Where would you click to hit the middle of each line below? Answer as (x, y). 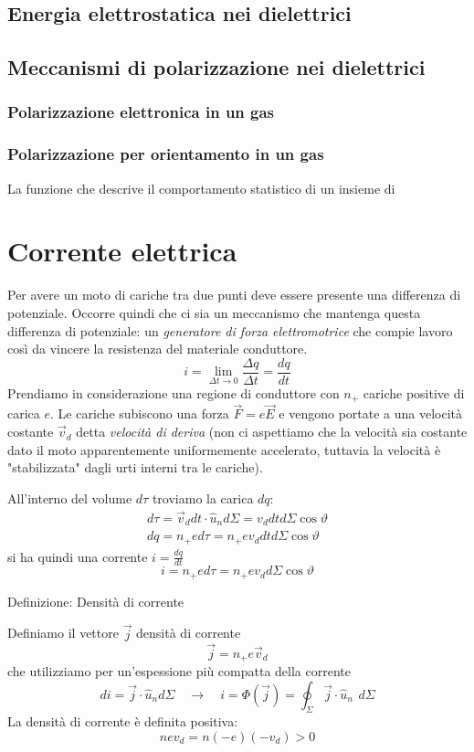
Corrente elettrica (122, 251)
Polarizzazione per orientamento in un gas (166, 154)
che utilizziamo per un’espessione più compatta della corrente (179, 670)
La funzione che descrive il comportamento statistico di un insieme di (201, 188)
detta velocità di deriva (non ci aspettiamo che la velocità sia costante (272, 432)
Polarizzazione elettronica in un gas (141, 112)
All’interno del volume (70, 498)
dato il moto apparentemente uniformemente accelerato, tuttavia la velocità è (224, 449)
